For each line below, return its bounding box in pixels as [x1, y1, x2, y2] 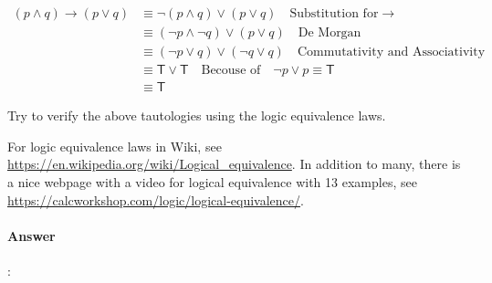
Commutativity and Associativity [297, 46, 486, 59]
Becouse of [201, 64, 261, 78]
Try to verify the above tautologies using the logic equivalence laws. [7, 106, 386, 125]
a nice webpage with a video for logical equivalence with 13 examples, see [7, 172, 417, 191]
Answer [7, 225, 56, 245]
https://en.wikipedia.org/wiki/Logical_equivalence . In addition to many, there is [7, 154, 461, 173]
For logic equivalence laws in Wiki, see [7, 136, 222, 155]
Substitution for [289, 7, 379, 21]
